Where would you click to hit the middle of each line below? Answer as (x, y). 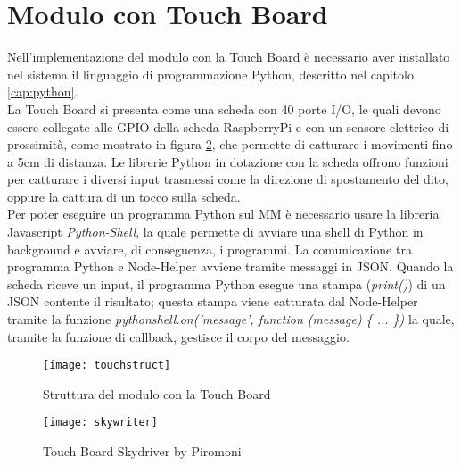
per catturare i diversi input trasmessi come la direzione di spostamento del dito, (228, 179)
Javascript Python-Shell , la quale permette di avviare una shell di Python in (215, 232)
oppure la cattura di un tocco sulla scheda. (124, 196)
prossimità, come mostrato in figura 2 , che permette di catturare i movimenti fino (230, 144)
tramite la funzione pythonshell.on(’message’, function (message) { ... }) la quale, (231, 319)
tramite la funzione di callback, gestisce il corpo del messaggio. (178, 336)
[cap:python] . (43, 92)
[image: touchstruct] (107, 366)
